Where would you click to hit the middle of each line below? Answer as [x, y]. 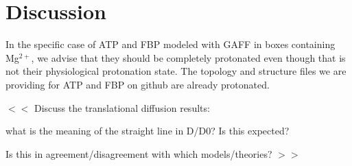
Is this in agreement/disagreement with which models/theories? [139, 153]
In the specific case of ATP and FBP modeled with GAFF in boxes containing [171, 44]
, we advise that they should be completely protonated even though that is [188, 57]
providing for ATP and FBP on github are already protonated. [138, 84]
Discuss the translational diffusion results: [122, 107]
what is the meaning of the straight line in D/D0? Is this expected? [148, 131]
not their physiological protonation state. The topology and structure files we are [176, 71]
